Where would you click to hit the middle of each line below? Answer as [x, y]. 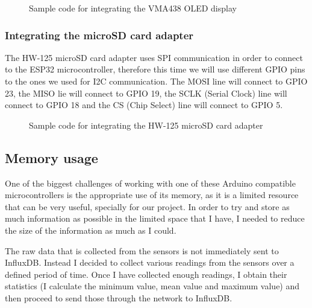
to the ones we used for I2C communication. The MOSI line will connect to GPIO [156, 81]
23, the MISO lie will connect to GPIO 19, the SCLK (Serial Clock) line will [146, 93]
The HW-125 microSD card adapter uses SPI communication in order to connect [154, 57]
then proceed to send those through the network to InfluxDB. [119, 297]
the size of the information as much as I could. [91, 230]
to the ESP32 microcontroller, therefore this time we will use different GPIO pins [155, 69]
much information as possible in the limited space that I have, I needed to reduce [155, 218]
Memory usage [51, 157]
